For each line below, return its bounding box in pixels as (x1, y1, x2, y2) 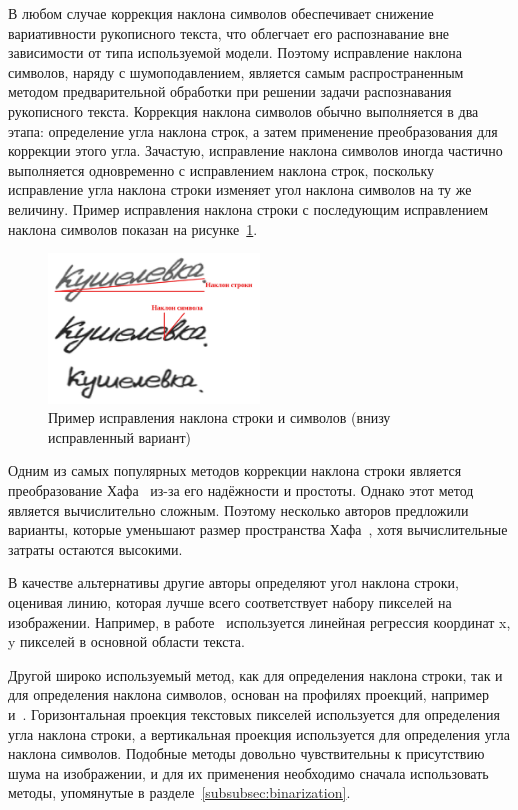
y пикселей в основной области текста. (8, 631, 245, 652)
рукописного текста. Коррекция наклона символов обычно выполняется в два (8, 100, 479, 121)
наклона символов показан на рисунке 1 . (8, 218, 258, 239)
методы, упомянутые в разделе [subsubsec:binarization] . (8, 782, 351, 803)
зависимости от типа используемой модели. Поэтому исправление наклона (8, 42, 462, 63)
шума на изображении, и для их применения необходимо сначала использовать (8, 762, 489, 783)
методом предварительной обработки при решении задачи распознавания (8, 81, 452, 102)
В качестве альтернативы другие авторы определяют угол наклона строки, (8, 572, 459, 593)
